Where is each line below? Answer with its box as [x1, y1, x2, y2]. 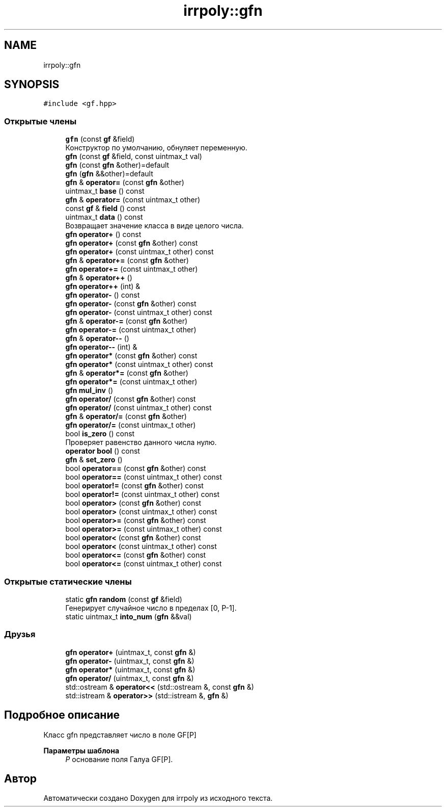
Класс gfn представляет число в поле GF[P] [43, 730, 197, 739]
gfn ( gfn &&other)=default [65, 169, 153, 178]
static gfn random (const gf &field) [65, 594, 182, 604]
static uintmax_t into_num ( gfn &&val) [65, 612, 192, 621]
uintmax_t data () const [65, 213, 143, 222]
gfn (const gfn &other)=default [65, 161, 170, 170]
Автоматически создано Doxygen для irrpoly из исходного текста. [43, 794, 273, 803]
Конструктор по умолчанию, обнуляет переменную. [65, 143, 247, 152]
